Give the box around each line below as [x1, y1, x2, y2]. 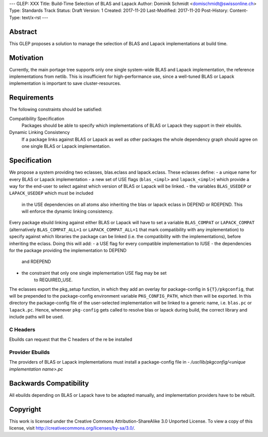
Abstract [9, 27, 37, 36]
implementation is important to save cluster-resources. [9, 80, 121, 86]
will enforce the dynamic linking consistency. [21, 208, 114, 214]
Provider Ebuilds [9, 349, 50, 356]
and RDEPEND [21, 258, 52, 265]
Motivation [9, 54, 44, 62]
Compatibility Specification [9, 116, 65, 122]
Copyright [9, 405, 42, 414]
